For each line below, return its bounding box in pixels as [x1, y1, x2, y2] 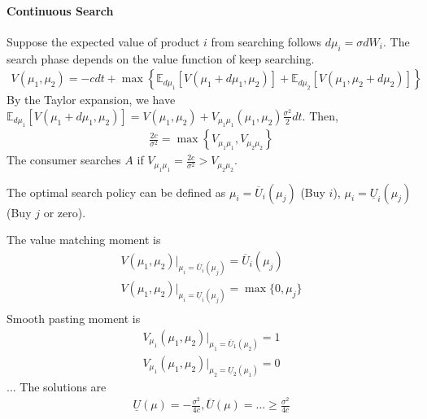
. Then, [302, 107, 338, 124]
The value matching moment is [7, 231, 161, 248]
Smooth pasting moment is [7, 310, 141, 327]
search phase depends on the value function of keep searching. [7, 50, 315, 67]
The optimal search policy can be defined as [7, 183, 226, 200]
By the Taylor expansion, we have [7, 91, 176, 108]
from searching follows [211, 33, 322, 50]
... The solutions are [7, 378, 107, 395]
